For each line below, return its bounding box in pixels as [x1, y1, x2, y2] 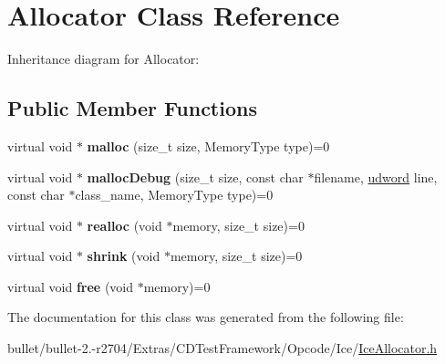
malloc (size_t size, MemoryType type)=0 [87, 136, 330, 155]
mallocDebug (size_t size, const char [87, 167, 304, 186]
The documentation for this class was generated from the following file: [7, 307, 404, 327]
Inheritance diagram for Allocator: [7, 49, 200, 68]
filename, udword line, [314, 167, 438, 186]
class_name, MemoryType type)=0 [75, 185, 274, 204]
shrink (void [87, 246, 160, 265]
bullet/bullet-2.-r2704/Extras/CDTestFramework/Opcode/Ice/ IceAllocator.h [7, 338, 438, 358]
